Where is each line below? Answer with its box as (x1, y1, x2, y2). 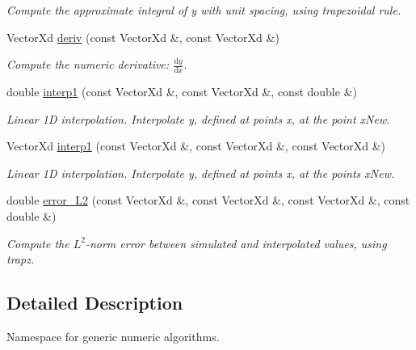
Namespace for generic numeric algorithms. (6, 327, 220, 344)
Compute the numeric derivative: (6, 56, 170, 73)
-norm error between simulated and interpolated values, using (85, 234, 387, 251)
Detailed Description (6, 290, 183, 315)
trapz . (6, 251, 35, 268)
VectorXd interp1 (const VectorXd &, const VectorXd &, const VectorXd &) (6, 137, 386, 154)
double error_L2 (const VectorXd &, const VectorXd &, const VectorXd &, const (6, 192, 410, 209)
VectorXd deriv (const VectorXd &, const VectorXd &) (6, 28, 279, 45)
